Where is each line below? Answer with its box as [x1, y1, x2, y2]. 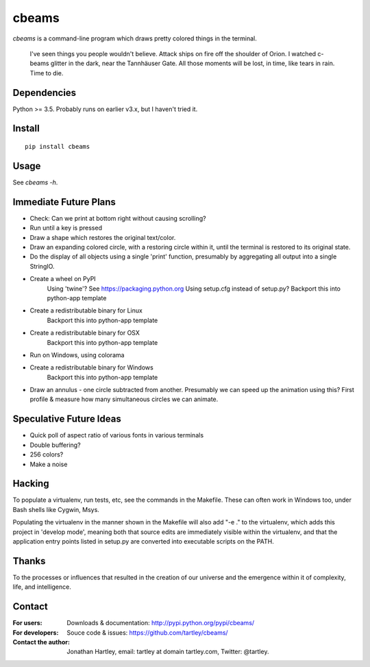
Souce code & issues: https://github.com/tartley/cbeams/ [66, 628, 229, 637]
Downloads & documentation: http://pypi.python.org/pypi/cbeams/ [66, 619, 255, 627]
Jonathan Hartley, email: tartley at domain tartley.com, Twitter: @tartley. [66, 648, 269, 656]
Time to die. [29, 69, 64, 77]
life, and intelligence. [12, 583, 71, 591]
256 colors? [29, 450, 64, 459]
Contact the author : [12, 638, 70, 646]
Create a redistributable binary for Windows [29, 363, 153, 372]
